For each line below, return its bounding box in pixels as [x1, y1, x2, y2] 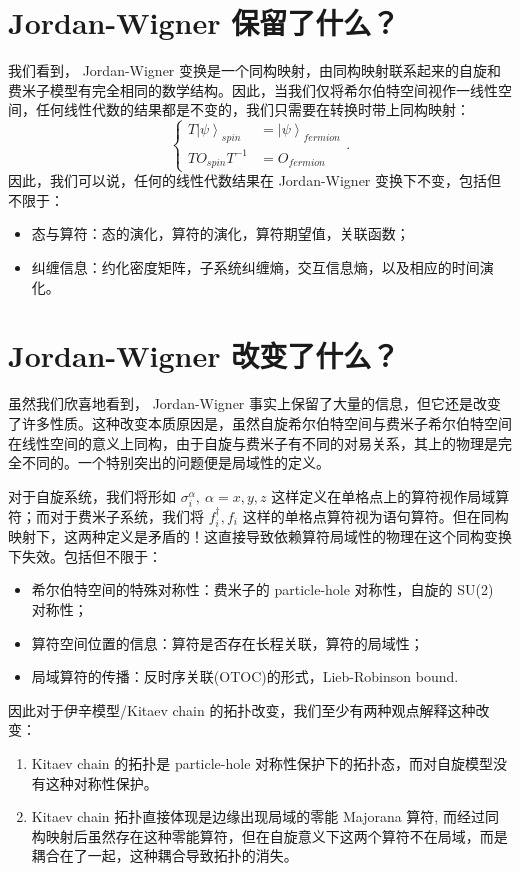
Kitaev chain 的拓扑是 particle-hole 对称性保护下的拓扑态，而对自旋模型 [31, 753, 494, 774]
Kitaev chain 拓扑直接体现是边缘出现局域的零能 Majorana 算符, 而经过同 [31, 806, 499, 827]
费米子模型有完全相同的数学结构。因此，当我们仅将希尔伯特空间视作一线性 [8, 79, 498, 100]
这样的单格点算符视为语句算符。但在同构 [242, 505, 509, 526]
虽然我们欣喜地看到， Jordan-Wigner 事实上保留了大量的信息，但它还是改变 [8, 393, 502, 414]
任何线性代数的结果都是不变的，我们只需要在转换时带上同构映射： [35, 99, 470, 120]
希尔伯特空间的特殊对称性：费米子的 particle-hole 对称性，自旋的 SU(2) [31, 579, 494, 600]
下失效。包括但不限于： [8, 545, 162, 566]
